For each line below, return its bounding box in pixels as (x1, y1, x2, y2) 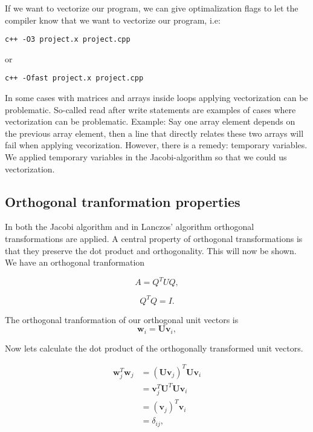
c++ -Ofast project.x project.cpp (5, 74, 144, 83)
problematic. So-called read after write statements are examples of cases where (5, 103, 296, 116)
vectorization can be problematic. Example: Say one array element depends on (5, 115, 295, 128)
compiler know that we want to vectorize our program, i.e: (5, 13, 221, 26)
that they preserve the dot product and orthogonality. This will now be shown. (5, 244, 297, 257)
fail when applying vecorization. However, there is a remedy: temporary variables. (5, 139, 308, 151)
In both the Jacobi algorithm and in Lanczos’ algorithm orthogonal (5, 220, 254, 233)
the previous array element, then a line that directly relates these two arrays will (5, 126, 304, 139)
